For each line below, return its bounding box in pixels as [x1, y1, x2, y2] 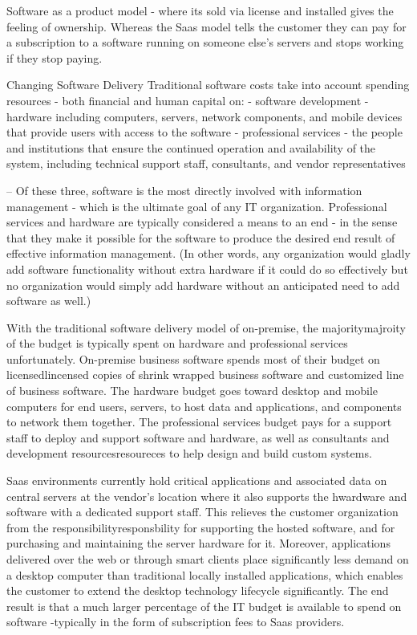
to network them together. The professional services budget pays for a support [6, 413, 392, 430]
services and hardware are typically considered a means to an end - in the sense [6, 214, 398, 230]
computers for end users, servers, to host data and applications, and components [6, 397, 402, 414]
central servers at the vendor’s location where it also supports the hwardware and [6, 487, 407, 504]
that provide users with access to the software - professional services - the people [6, 124, 403, 140]
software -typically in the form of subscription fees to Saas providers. [6, 613, 345, 630]
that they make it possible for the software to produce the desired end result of [6, 229, 395, 246]
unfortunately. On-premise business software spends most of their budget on [6, 350, 380, 367]
